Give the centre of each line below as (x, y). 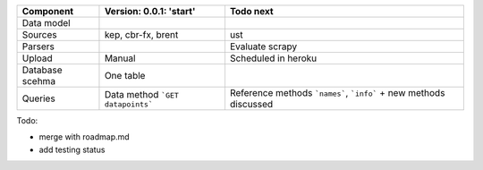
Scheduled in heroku (273, 58)
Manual (120, 58)
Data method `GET (141, 94)
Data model (46, 23)
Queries (38, 98)
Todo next (251, 11)
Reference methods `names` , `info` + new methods (337, 93)
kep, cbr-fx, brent (141, 34)
